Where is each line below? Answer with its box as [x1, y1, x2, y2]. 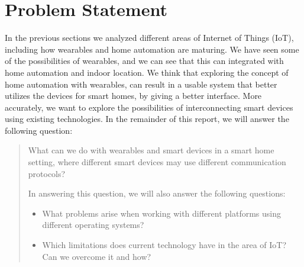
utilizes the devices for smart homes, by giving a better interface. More [5, 89, 262, 102]
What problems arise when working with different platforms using [42, 207, 282, 219]
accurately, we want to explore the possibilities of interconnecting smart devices [5, 101, 293, 113]
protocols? [28, 167, 66, 179]
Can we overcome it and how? [42, 250, 151, 262]
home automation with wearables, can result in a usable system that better [5, 78, 277, 90]
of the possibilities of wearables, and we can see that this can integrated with [5, 54, 284, 67]
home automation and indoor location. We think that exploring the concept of [5, 66, 289, 78]
